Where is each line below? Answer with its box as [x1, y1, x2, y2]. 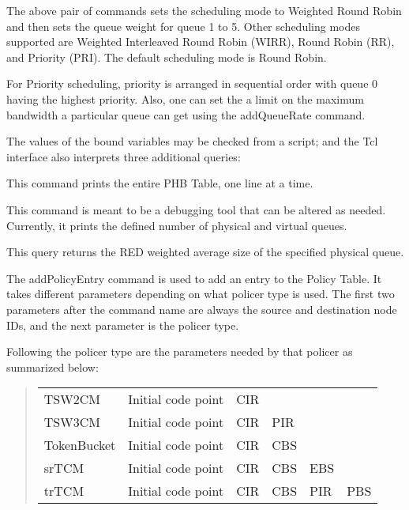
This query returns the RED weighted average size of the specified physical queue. [6, 244, 404, 260]
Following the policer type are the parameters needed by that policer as [6, 343, 353, 360]
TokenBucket [43, 436, 116, 455]
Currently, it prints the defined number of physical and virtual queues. [6, 217, 347, 233]
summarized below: [6, 358, 99, 375]
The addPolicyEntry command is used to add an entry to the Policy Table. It [6, 270, 382, 286]
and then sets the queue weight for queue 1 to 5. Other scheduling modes [6, 17, 360, 34]
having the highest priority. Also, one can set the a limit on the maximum [6, 90, 364, 107]
